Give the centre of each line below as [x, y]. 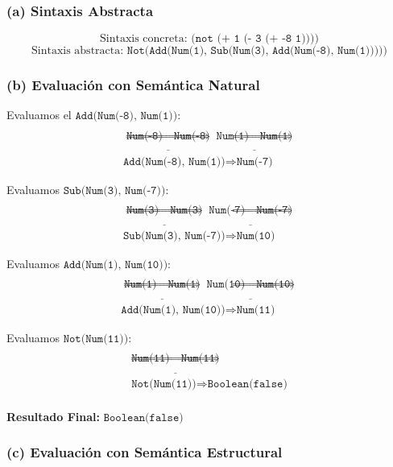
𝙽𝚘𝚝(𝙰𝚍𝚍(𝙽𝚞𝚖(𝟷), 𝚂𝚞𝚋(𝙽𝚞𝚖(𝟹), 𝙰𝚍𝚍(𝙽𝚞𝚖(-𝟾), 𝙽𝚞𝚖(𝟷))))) [257, 51]
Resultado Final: [53, 416]
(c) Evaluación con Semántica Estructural [145, 452]
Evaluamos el [39, 115]
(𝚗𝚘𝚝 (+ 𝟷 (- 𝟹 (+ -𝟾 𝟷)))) [255, 39]
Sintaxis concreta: [144, 39]
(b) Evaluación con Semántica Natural [133, 85]
